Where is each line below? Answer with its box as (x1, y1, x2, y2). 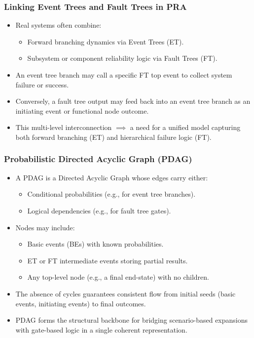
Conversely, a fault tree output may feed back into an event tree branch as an (15, 96, 251, 106)
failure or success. (15, 79, 69, 89)
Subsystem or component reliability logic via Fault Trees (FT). (27, 53, 218, 63)
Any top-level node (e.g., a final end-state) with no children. (27, 272, 210, 282)
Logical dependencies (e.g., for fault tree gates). (27, 205, 171, 215)
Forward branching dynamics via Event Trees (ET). (27, 36, 184, 46)
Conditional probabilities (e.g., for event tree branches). (27, 189, 196, 199)
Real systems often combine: (15, 20, 102, 30)
